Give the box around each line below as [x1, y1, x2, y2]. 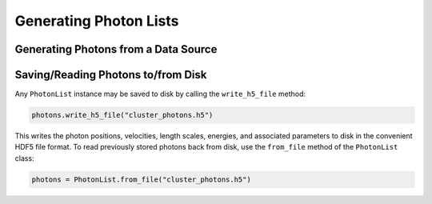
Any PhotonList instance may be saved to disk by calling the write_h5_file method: [14, 89, 306, 99]
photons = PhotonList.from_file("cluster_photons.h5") [31, 174, 251, 184]
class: [14, 153, 35, 163]
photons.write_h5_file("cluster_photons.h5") [31, 110, 214, 120]
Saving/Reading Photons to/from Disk [14, 68, 207, 82]
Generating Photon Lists [14, 12, 179, 30]
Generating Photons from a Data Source [14, 42, 218, 56]
